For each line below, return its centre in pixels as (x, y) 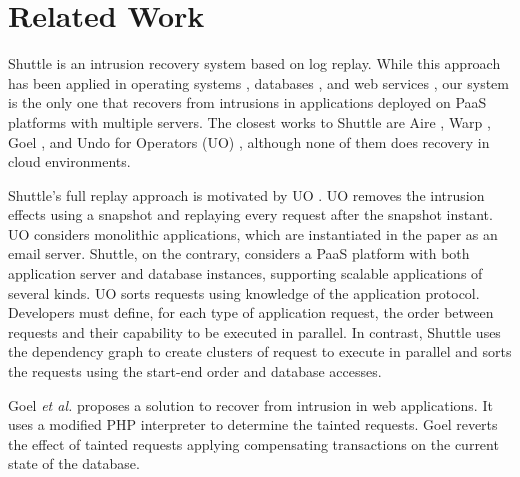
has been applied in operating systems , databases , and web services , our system (258, 82)
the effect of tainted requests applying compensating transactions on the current (253, 443)
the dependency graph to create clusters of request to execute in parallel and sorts (260, 351)
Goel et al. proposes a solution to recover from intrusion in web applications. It (250, 404)
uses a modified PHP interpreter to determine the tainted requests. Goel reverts (253, 424)
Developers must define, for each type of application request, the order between (251, 312)
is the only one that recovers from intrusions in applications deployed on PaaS (247, 102)
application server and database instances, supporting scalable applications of (245, 273)
